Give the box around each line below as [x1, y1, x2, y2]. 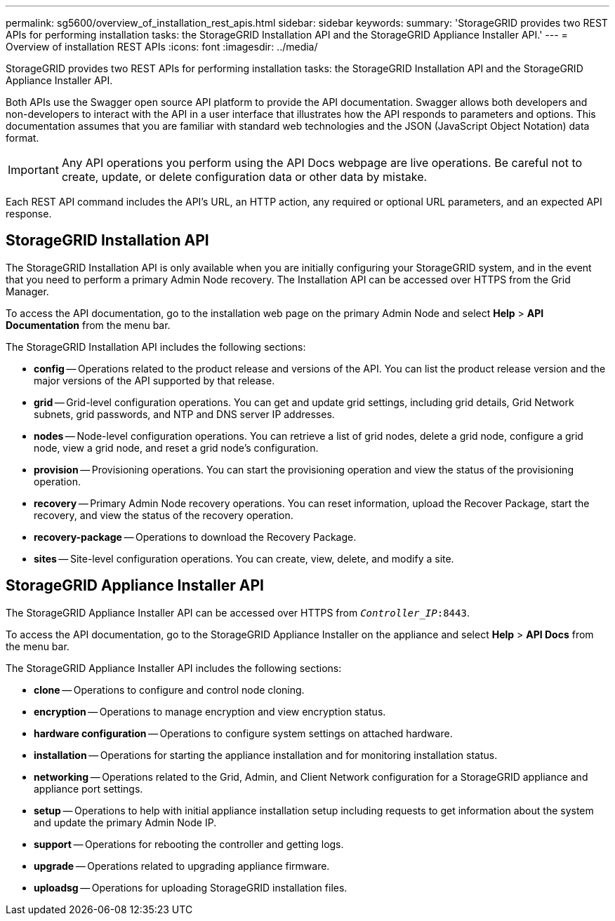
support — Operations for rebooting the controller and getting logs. [34, 838, 344, 850]
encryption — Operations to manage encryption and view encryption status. [34, 705, 386, 718]
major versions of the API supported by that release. [34, 374, 275, 386]
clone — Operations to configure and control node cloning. [34, 683, 305, 696]
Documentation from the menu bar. [6, 318, 171, 331]
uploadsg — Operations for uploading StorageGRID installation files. [34, 881, 348, 894]
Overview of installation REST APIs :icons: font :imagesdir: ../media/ [6, 41, 318, 53]
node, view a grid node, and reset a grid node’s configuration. [34, 441, 319, 454]
